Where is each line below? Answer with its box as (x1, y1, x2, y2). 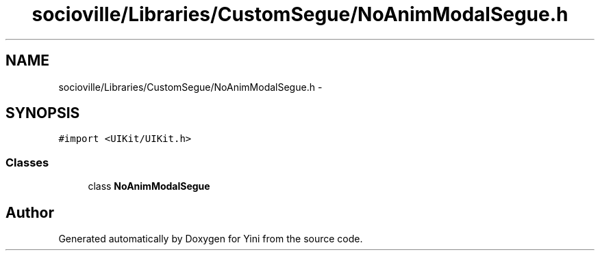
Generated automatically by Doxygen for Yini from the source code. (58, 233, 363, 245)
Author (5, 203, 54, 221)
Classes (5, 155, 49, 169)
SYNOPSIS (5, 104, 80, 122)
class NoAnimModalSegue (88, 180, 210, 193)
